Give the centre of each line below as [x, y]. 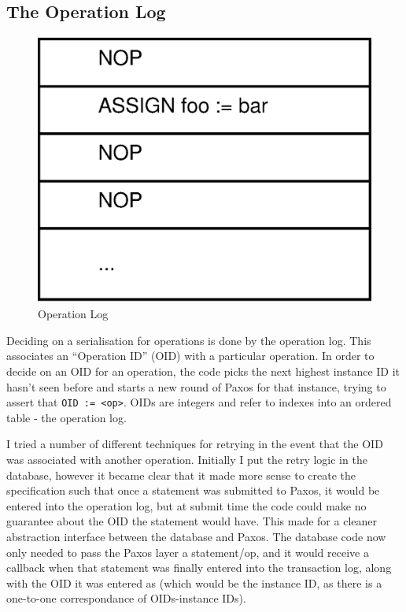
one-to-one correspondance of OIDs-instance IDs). [126, 598]
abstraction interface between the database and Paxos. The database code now [196, 537]
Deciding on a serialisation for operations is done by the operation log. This [189, 340]
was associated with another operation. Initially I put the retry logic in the [187, 460]
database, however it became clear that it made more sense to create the [181, 475]
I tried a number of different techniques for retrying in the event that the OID [195, 444]
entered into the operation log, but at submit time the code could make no [186, 505]
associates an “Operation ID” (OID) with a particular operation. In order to [190, 356]
